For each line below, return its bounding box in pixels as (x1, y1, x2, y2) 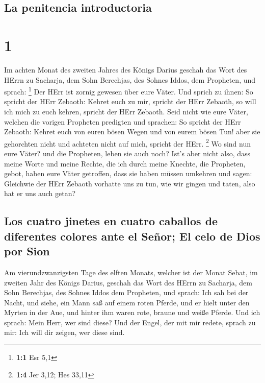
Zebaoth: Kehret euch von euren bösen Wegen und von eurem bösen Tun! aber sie (4, 126, 260, 137)
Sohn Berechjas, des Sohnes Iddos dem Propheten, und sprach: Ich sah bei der (4, 287, 249, 298)
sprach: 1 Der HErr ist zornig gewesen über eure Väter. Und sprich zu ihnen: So (4, 85, 253, 97)
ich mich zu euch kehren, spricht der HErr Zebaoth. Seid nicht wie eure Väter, (4, 106, 248, 116)
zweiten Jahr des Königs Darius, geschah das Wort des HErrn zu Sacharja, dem (4, 277, 252, 288)
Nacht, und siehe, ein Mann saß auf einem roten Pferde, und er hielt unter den (4, 297, 250, 307)
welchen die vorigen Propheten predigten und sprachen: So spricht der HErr (4, 116, 241, 127)
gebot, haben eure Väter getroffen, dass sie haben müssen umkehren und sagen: (4, 168, 252, 179)
